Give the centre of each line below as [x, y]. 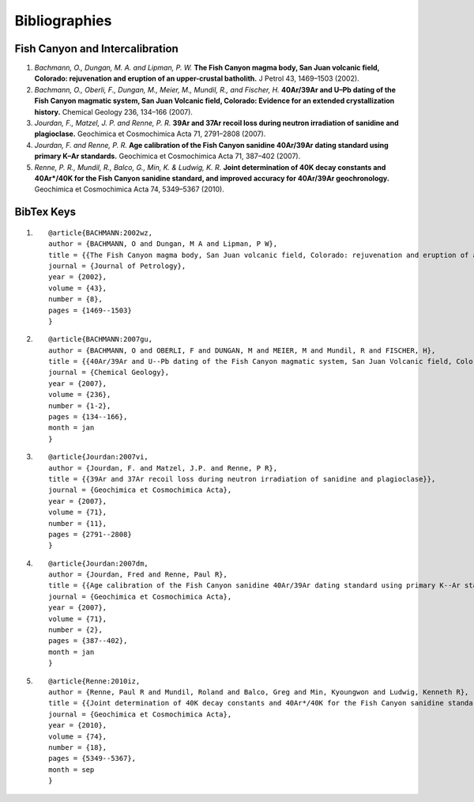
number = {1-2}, [80, 406]
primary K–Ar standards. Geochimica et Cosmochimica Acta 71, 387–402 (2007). [167, 156]
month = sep [71, 770]
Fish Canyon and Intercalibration [97, 49]
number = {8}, [75, 299]
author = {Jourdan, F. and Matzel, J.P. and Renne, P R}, [163, 468]
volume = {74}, [78, 736]
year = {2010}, [78, 725]
